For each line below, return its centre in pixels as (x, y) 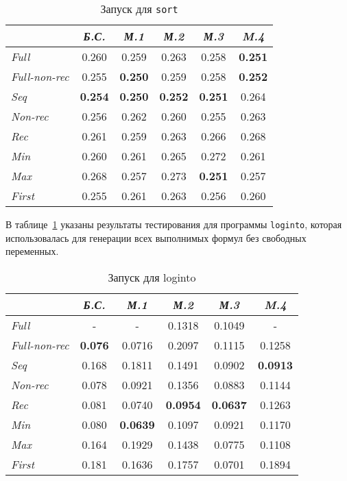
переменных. (32, 251)
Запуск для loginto (152, 277)
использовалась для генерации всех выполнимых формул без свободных (156, 237)
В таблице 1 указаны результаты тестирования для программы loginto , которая (174, 224)
